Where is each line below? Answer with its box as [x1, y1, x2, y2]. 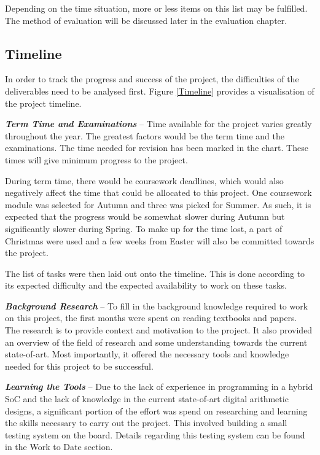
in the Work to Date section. [5, 440, 113, 453]
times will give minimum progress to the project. [5, 153, 188, 166]
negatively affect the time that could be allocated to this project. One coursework [5, 186, 312, 199]
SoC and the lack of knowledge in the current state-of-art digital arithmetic [5, 392, 289, 405]
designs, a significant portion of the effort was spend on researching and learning [5, 404, 308, 417]
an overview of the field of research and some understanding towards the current [5, 335, 308, 348]
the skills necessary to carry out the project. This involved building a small [5, 416, 287, 429]
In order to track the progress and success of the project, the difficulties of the [5, 72, 299, 85]
